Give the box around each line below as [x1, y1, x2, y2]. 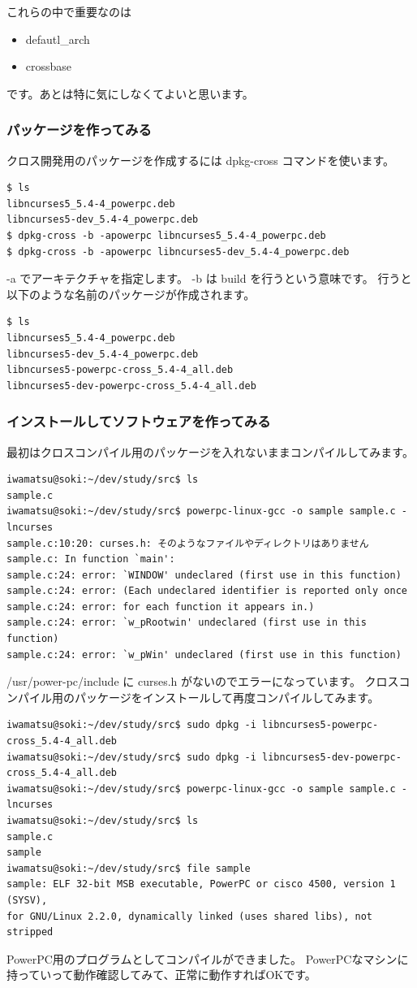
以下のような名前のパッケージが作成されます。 [6, 285, 256, 302]
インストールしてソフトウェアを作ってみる [6, 411, 271, 431]
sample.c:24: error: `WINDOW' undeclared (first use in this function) [6, 569, 402, 581]
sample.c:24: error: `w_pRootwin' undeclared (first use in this [6, 617, 367, 629]
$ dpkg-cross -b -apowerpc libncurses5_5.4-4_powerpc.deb [6, 229, 326, 241]
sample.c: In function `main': [6, 553, 175, 565]
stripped [6, 926, 54, 938]
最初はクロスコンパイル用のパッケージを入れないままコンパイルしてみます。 [6, 443, 414, 460]
